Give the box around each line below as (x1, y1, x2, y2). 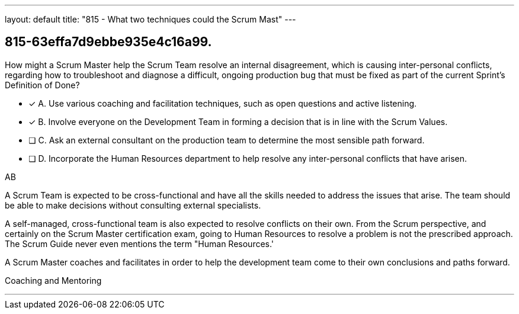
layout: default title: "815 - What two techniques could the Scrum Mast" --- (5, 14, 296, 24)
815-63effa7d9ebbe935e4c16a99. (5, 34, 212, 50)
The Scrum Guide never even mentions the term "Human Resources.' (5, 238, 274, 249)
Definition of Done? (5, 79, 80, 90)
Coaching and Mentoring (5, 275, 102, 286)
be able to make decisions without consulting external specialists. (5, 200, 261, 210)
